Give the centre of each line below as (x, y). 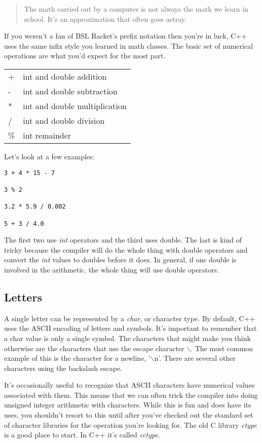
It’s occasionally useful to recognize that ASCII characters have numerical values (129, 385)
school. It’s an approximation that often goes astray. (105, 19)
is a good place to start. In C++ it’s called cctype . (82, 435)
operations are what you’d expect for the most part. (85, 56)
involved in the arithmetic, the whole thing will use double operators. (112, 269)
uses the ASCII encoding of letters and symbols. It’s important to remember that (130, 328)
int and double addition (65, 76)
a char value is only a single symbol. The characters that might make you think (127, 338)
